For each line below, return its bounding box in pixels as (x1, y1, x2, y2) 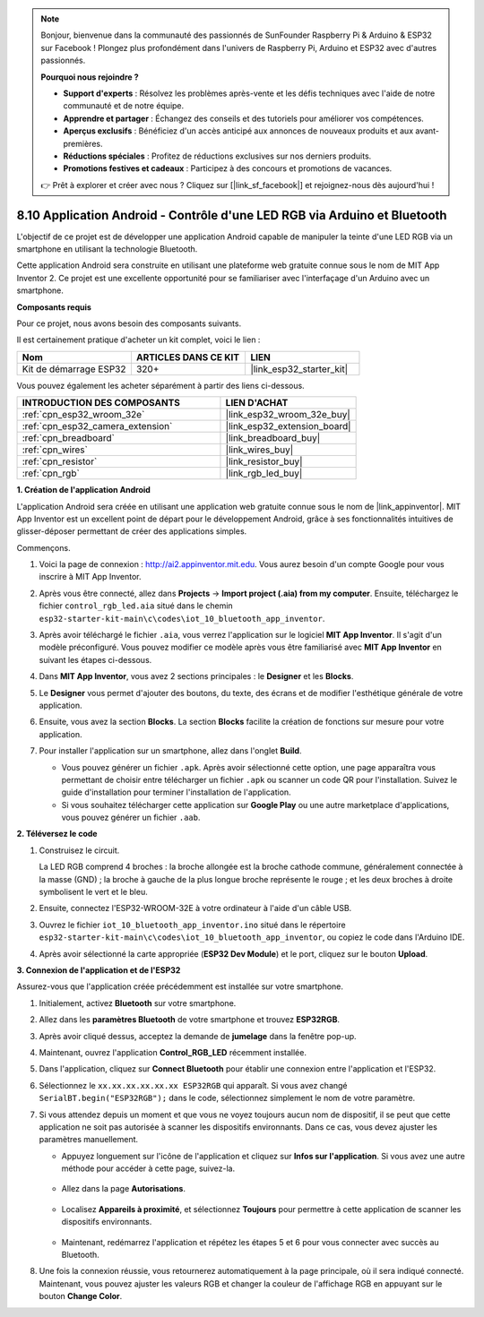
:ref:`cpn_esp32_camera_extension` (22, 420, 173, 433)
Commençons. (16, 542, 71, 553)
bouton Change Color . (39, 1291, 123, 1302)
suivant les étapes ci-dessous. (39, 654, 152, 665)
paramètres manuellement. (39, 1134, 139, 1145)
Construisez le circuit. (39, 845, 120, 856)
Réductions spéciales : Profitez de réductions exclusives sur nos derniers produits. (63, 151, 372, 161)
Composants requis (16, 301, 91, 313)
